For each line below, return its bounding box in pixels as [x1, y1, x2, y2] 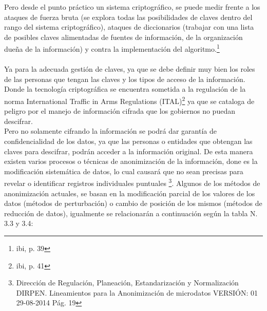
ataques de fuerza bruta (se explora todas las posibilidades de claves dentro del [4, 11, 253, 22]
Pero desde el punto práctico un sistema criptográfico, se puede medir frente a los [4, 2, 260, 12]
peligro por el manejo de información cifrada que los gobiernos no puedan [4, 106, 235, 116]
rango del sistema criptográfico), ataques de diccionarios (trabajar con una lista [4, 22, 254, 32]
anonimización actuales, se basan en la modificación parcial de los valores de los [4, 188, 255, 198]
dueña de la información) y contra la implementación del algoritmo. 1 [4, 42, 220, 54]
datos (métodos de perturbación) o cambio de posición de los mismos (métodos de [4, 198, 262, 209]
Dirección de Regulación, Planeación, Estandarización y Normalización [16, 277, 239, 288]
